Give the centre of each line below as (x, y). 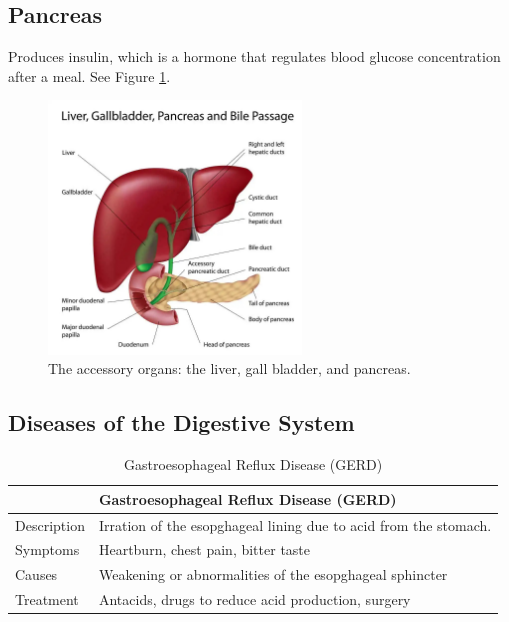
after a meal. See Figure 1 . (89, 75)
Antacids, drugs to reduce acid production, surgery (254, 599)
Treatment (47, 599)
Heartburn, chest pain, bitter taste (204, 549)
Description (50, 524)
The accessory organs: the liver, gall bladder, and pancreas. (229, 368)
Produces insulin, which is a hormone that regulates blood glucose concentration (254, 56)
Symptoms (47, 549)
